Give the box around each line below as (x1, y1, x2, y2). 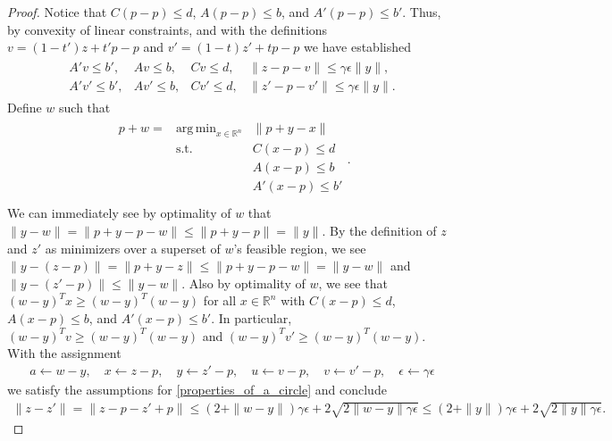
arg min (175, 121, 217, 135)
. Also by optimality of (181, 273, 306, 292)
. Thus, (402, 3, 441, 21)
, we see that (318, 273, 388, 292)
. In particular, (211, 309, 292, 328)
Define (7, 97, 42, 116)
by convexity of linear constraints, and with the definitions (7, 20, 328, 38)
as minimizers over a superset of (45, 238, 221, 257)
